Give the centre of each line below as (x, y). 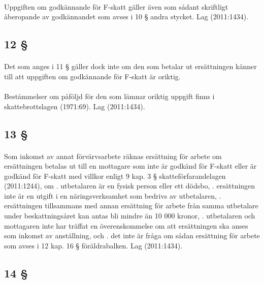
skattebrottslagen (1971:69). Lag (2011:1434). (75, 106)
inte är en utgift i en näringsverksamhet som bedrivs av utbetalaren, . (113, 195)
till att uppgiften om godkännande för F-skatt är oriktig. (92, 76)
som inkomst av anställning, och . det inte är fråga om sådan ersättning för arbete (132, 235)
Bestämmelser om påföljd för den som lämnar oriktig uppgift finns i (109, 96)
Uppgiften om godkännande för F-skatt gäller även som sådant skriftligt (116, 6)
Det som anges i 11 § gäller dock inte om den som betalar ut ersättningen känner (130, 66)
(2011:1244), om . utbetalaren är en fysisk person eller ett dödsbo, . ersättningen (130, 186)
